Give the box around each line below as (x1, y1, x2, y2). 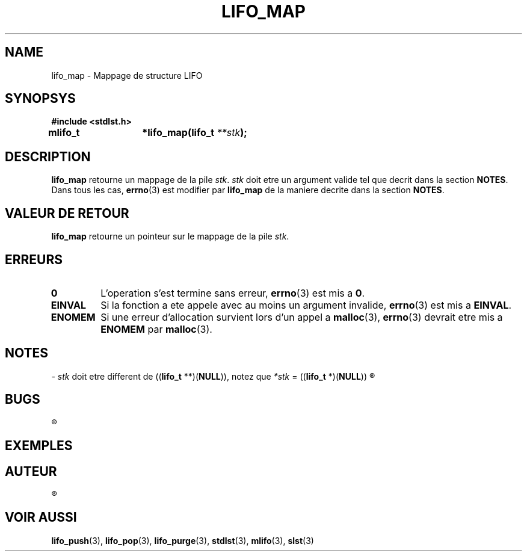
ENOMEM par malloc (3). (100, 323, 212, 335)
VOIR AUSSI (5, 510, 77, 525)
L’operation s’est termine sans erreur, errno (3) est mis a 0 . (100, 286, 365, 299)
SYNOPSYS (5, 91, 76, 107)
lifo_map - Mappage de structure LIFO (51, 70, 203, 81)
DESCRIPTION (5, 149, 91, 164)
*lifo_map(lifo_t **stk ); (142, 126, 247, 139)
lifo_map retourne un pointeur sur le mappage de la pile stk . (51, 231, 289, 242)
